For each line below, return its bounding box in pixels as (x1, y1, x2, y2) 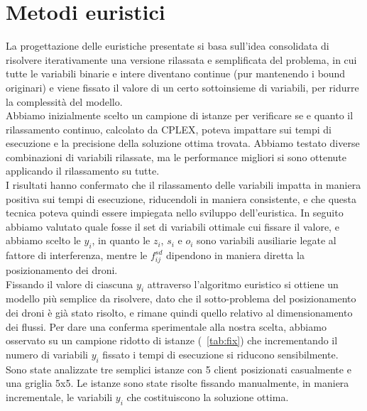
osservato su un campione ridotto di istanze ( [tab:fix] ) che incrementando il (6, 333, 338, 348)
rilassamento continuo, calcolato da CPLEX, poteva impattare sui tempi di (6, 121, 332, 136)
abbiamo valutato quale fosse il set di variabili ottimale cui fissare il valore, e (6, 219, 339, 234)
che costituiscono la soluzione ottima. (126, 389, 289, 404)
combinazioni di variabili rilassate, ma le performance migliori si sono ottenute (6, 149, 347, 164)
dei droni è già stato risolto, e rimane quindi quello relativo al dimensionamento (6, 305, 353, 319)
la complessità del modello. (6, 94, 123, 109)
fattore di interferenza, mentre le (6, 248, 148, 263)
